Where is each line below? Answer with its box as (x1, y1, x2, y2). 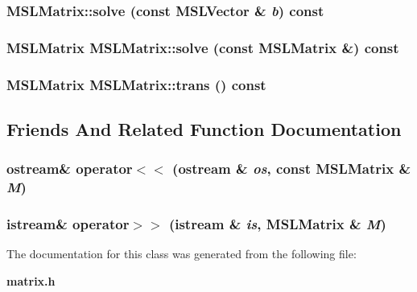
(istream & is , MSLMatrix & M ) (168, 214, 386, 233)
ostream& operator (6, 158, 133, 179)
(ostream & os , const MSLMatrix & (172, 158, 411, 179)
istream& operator (6, 214, 130, 233)
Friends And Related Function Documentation (6, 116, 402, 141)
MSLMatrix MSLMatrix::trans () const (6, 74, 266, 94)
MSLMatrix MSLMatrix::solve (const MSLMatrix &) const (6, 37, 399, 57)
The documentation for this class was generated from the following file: (6, 245, 357, 262)
